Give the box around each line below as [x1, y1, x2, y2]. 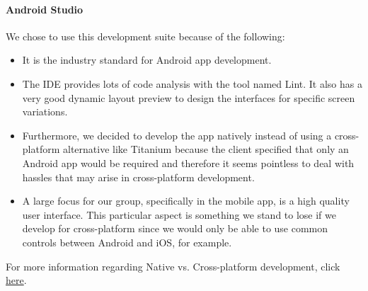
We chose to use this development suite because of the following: [6, 28, 285, 43]
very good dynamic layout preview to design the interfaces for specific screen [22, 90, 355, 105]
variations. [22, 104, 68, 119]
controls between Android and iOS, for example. [22, 234, 232, 249]
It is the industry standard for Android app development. [22, 52, 272, 67]
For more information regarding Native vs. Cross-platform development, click [6, 258, 340, 273]
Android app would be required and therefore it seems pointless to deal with [22, 155, 355, 170]
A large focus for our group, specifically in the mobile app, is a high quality [22, 193, 350, 208]
